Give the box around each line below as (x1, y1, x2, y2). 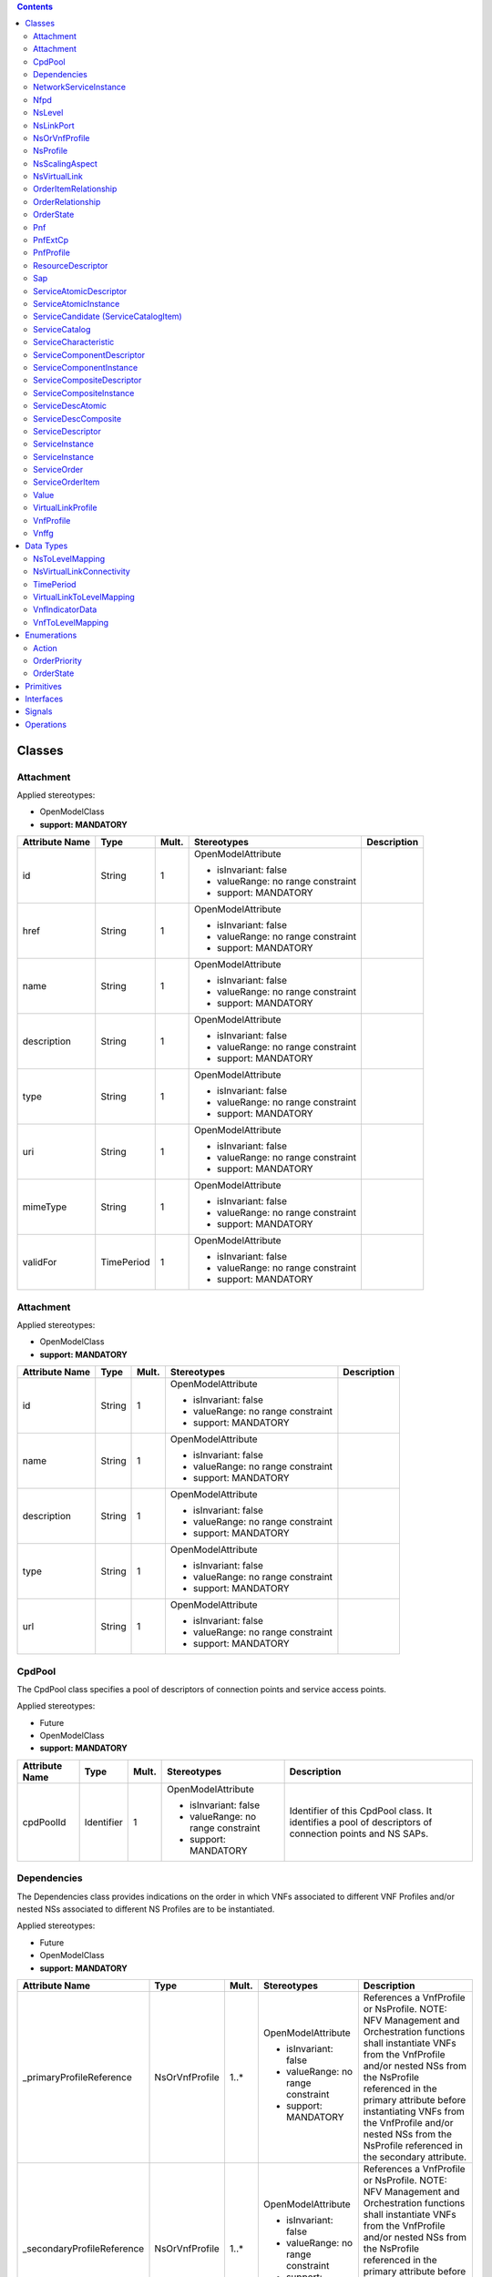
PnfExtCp (33, 235, 69, 246)
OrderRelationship (33, 196, 101, 207)
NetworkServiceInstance (33, 82, 127, 93)
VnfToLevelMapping (33, 617, 109, 628)
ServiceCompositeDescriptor (33, 374, 142, 386)
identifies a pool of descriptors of (289, 1815, 433, 1828)
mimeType (22, 1200, 67, 1213)
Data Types (25, 540, 68, 551)
